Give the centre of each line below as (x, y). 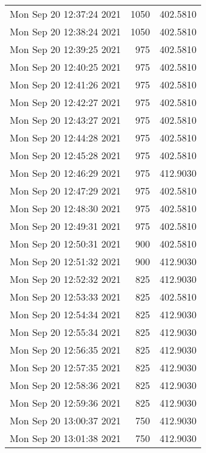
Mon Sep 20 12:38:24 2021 (65, 31)
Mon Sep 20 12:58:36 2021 (65, 385)
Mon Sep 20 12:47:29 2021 (65, 191)
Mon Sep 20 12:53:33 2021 (65, 297)
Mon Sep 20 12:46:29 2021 (65, 173)
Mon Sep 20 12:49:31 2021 (65, 226)
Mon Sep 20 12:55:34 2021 (65, 332)
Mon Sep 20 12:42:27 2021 (65, 102)
